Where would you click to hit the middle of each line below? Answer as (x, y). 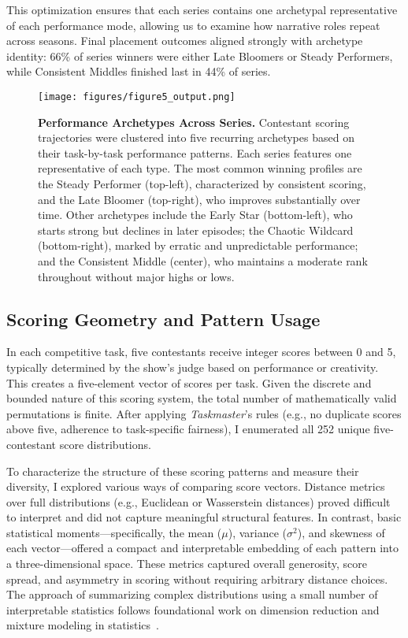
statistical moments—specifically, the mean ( (114, 532)
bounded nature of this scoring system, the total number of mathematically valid (202, 398)
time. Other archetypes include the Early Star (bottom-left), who (195, 215)
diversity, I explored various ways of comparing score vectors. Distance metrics (196, 486)
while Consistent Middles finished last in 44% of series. (139, 71)
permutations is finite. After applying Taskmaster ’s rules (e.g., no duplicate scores (204, 413)
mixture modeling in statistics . (83, 625)
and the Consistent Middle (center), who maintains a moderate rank (203, 260)
